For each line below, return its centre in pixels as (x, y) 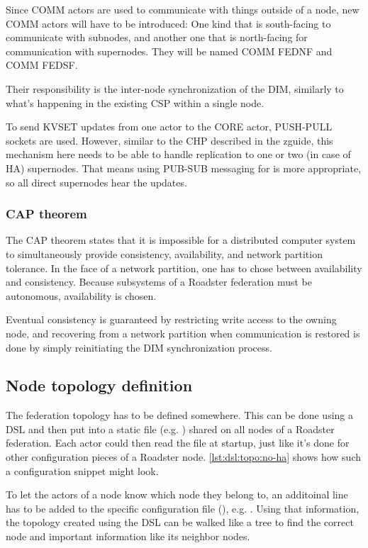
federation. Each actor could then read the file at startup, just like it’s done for (178, 443)
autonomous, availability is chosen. (81, 295)
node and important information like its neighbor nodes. (128, 536)
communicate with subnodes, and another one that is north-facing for (157, 37)
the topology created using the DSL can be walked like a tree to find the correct (180, 522)
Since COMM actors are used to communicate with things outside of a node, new (183, 9)
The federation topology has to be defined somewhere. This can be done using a (179, 415)
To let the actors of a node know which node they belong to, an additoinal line (177, 494)
